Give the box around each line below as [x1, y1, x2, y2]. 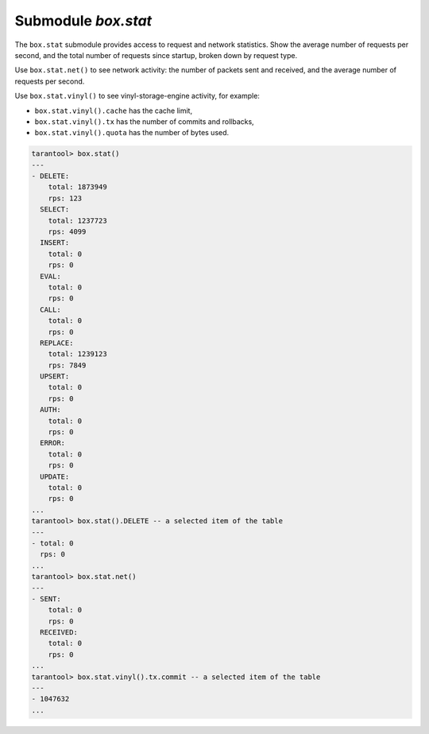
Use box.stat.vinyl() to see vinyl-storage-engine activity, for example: [14, 91, 260, 101]
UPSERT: [40, 372, 70, 381]
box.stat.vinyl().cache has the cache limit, [34, 106, 193, 115]
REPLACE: [40, 338, 74, 348]
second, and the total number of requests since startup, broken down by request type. [14, 50, 298, 60]
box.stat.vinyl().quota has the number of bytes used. [34, 128, 230, 138]
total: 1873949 [48, 183, 107, 192]
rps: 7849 [48, 360, 87, 370]
